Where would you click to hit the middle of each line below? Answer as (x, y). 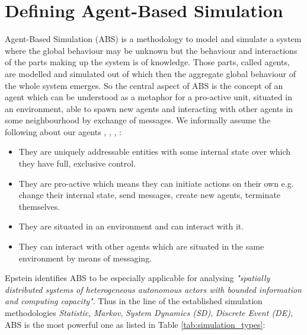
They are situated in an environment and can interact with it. (131, 226)
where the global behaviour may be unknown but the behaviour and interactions (151, 50)
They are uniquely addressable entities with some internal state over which (155, 151)
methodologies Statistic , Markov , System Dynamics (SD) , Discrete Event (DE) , (149, 312)
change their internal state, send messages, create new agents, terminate (149, 195)
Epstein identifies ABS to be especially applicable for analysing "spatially (137, 278)
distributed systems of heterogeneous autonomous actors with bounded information (153, 289)
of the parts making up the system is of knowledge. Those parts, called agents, (147, 62)
